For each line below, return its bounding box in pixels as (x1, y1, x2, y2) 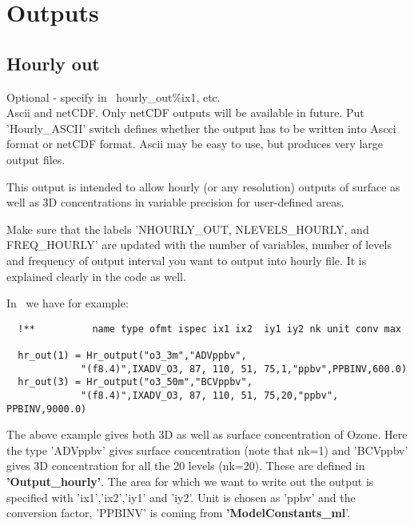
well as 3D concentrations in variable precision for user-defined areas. (6, 194, 344, 211)
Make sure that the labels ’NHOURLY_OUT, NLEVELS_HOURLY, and (6, 220, 369, 237)
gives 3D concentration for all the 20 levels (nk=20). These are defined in (6, 457, 365, 474)
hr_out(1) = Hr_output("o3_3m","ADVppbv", (18, 350, 247, 362)
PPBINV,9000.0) (6, 403, 87, 415)
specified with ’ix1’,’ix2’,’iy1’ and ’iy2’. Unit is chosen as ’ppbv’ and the (6, 488, 356, 505)
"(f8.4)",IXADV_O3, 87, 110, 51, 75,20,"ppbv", (81, 389, 339, 401)
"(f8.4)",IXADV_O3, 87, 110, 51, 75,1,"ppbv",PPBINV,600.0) (81, 363, 408, 375)
